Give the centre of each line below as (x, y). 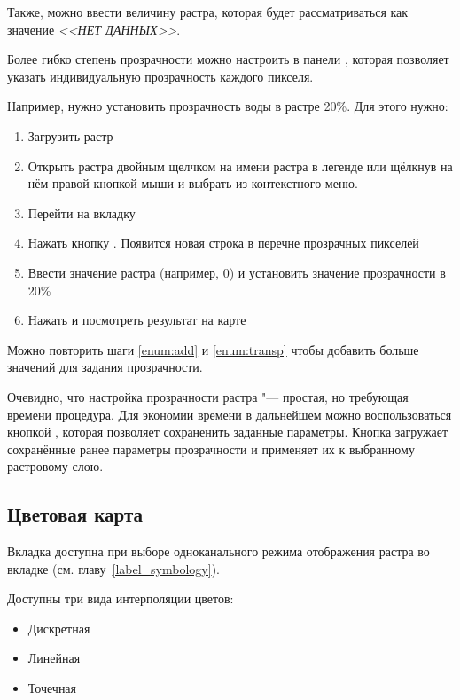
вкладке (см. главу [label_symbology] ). (113, 568)
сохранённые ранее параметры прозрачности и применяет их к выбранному (211, 448)
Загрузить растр (70, 135)
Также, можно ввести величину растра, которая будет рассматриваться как (208, 12)
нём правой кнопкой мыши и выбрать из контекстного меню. (193, 183)
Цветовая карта (75, 514)
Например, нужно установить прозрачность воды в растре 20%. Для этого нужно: (228, 106)
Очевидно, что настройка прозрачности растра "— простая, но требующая (208, 396)
